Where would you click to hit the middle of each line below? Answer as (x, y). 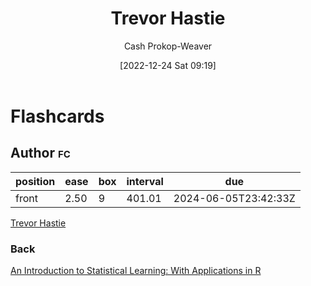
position (35, 181)
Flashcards (57, 116)
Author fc (40, 153)
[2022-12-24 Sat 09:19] (168, 65)
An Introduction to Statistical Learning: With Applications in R (136, 271)
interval (145, 181)
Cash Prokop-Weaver (168, 46)
